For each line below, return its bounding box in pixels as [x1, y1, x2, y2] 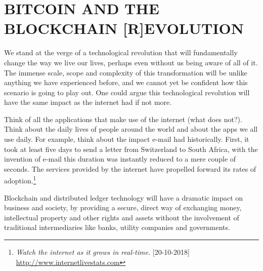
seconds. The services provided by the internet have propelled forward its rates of [4, 163, 256, 174]
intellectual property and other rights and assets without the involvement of [4, 212, 239, 222]
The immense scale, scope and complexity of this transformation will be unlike [4, 67, 247, 78]
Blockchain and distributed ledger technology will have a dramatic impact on [4, 192, 243, 203]
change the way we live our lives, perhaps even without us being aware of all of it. [4, 57, 258, 67]
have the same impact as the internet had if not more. [4, 97, 172, 107]
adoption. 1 [4, 174, 36, 186]
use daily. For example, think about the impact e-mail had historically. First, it [4, 134, 249, 144]
